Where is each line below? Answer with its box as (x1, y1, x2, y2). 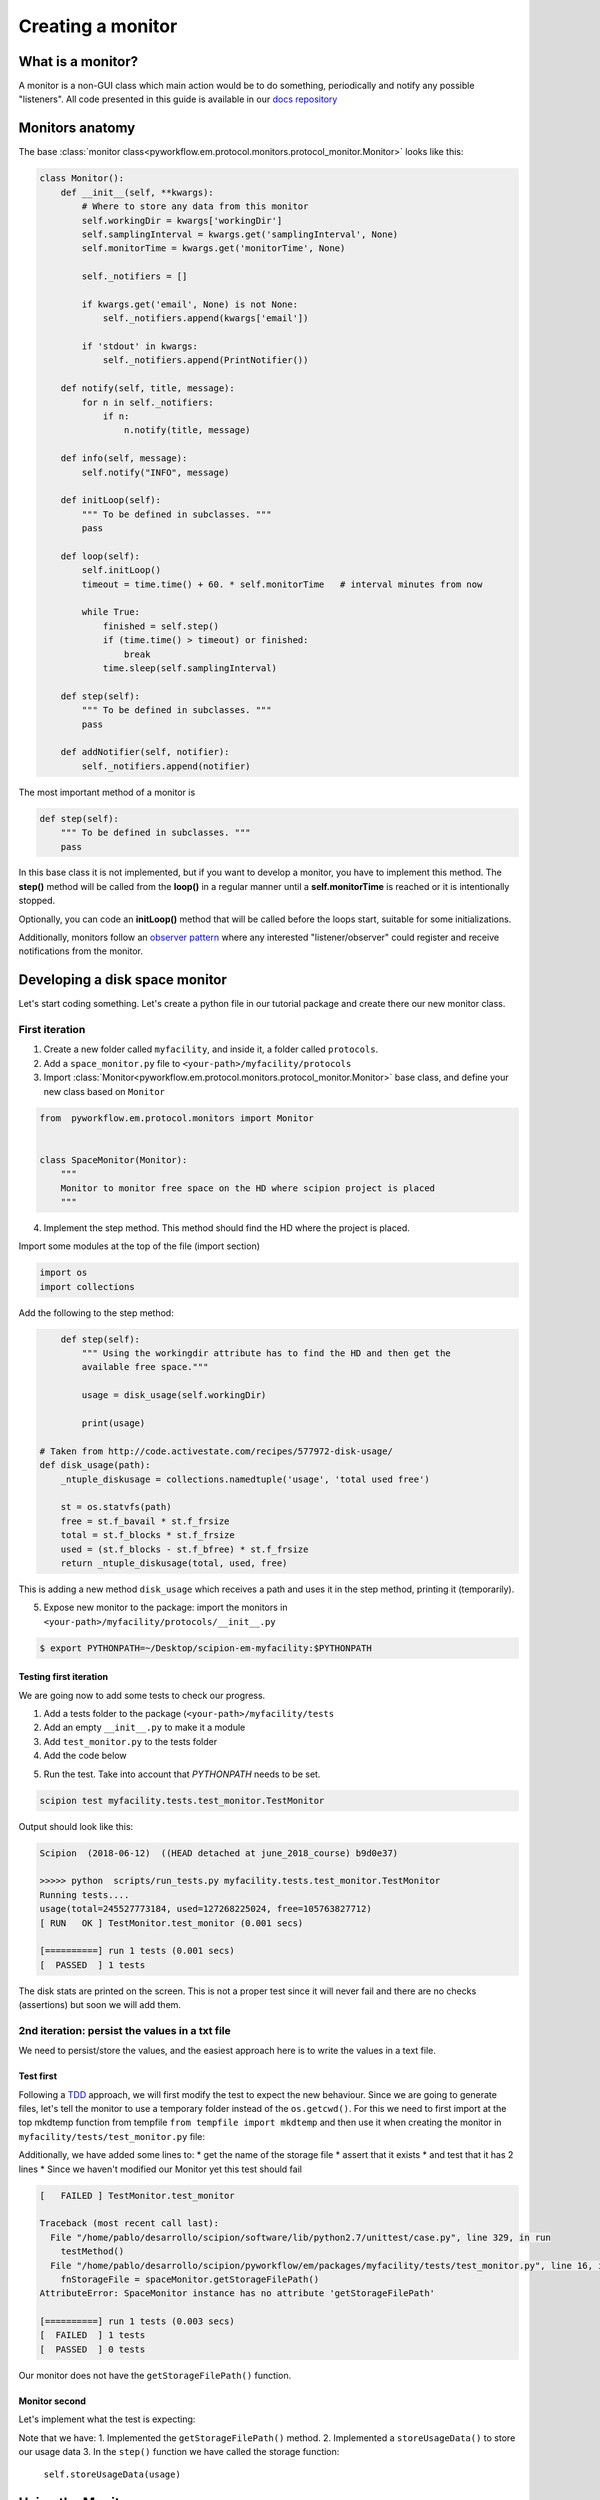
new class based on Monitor (43, 1085, 165, 1097)
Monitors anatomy (18, 120, 136, 137)
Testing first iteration (18, 1671, 109, 1683)
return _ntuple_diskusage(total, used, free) (60, 1557, 288, 1569)
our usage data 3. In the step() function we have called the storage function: (18, 2446, 340, 2458)
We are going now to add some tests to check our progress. (18, 1689, 266, 1701)
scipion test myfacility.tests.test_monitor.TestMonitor (39, 1795, 325, 1806)
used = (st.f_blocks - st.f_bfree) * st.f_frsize (60, 1543, 309, 1555)
